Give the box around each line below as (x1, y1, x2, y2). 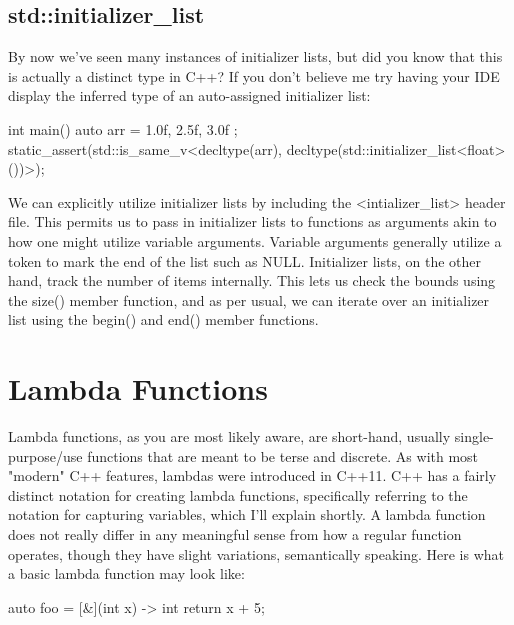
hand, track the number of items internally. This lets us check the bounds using (8, 270, 496, 291)
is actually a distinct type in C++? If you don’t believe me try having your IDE (8, 65, 500, 86)
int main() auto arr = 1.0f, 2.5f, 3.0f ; (8, 118, 238, 139)
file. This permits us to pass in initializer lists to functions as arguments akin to (8, 211, 497, 232)
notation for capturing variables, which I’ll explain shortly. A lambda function (8, 504, 486, 525)
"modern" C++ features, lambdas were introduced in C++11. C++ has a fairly (8, 465, 497, 486)
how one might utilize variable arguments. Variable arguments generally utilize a (8, 230, 502, 251)
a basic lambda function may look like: (8, 563, 245, 584)
